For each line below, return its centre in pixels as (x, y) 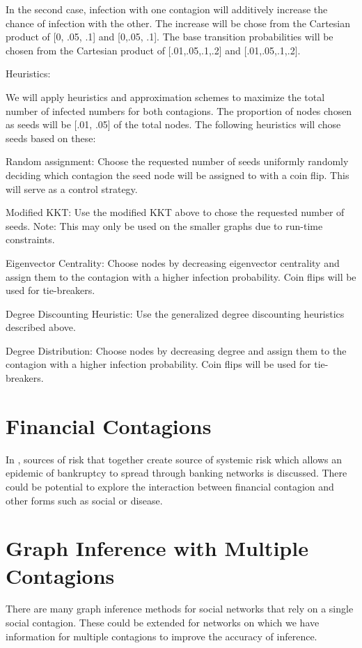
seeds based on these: (51, 138)
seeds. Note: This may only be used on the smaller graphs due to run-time (164, 225)
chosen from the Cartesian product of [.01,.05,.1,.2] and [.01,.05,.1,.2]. (153, 50)
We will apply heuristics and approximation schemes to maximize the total (165, 97)
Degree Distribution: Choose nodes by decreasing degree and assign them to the (176, 350)
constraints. (30, 239)
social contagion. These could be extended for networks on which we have (163, 623)
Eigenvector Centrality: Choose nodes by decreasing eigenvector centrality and (173, 262)
